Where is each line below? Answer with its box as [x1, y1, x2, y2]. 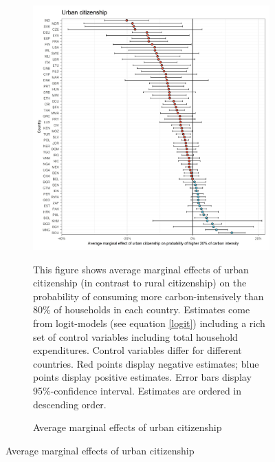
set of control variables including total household [33, 329, 238, 344]
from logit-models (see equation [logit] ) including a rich [33, 316, 265, 330]
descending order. [33, 397, 107, 411]
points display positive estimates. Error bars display [33, 370, 252, 384]
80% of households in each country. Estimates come [33, 302, 250, 317]
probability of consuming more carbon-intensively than [33, 288, 264, 303]
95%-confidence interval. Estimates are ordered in [33, 384, 242, 398]
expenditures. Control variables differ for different [33, 343, 242, 357]
